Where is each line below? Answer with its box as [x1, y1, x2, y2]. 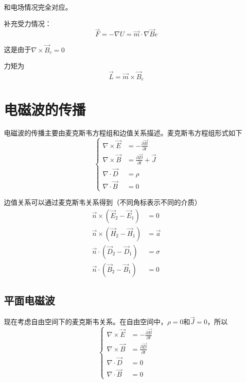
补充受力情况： [4, 18, 52, 28]
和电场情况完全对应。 [4, 2, 72, 12]
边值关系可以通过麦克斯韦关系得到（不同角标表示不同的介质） [4, 197, 201, 207]
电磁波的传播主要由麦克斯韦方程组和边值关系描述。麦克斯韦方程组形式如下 [4, 127, 242, 137]
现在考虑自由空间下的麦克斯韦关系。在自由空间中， [4, 316, 167, 327]
